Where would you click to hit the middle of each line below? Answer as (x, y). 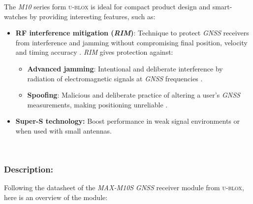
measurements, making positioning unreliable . (97, 104)
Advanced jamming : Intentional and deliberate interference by (125, 68)
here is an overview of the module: (56, 197)
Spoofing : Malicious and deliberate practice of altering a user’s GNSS (134, 95)
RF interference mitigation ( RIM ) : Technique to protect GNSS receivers (132, 33)
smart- (222, 6)
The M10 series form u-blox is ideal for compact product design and (107, 6)
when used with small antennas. (63, 130)
